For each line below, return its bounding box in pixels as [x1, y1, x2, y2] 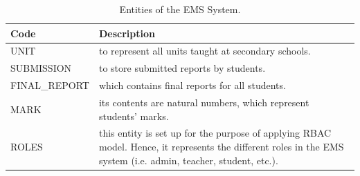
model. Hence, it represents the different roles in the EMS [98, 139, 344, 153]
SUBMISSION [10, 61, 72, 75]
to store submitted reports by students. [98, 61, 266, 75]
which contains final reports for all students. [98, 78, 286, 92]
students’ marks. [98, 108, 169, 123]
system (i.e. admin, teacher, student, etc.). [98, 153, 278, 167]
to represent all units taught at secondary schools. [98, 43, 311, 58]
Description [98, 26, 155, 40]
